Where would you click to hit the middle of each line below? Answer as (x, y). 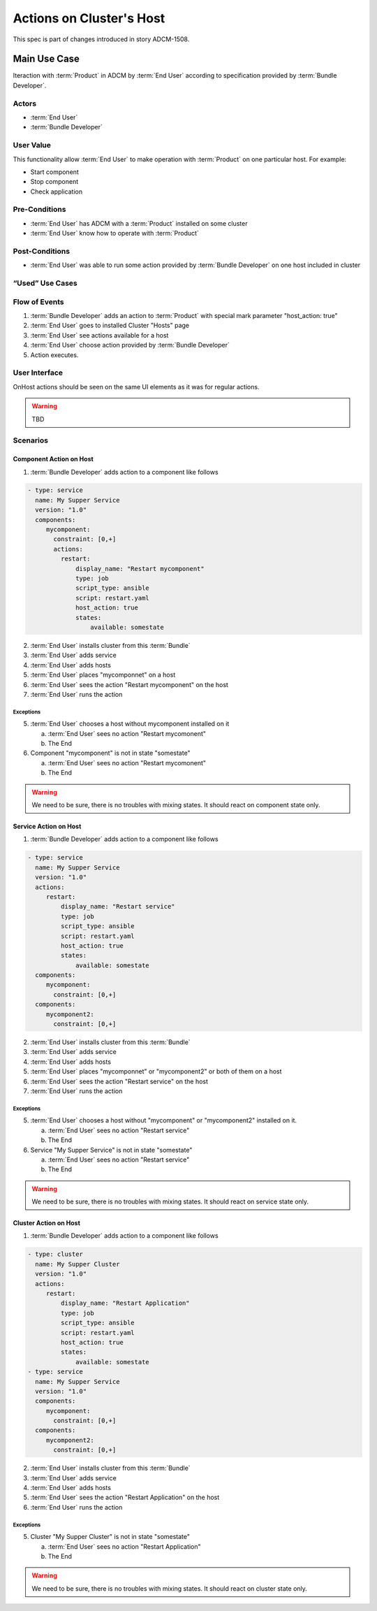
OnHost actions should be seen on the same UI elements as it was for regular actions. (136, 387)
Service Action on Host (47, 826)
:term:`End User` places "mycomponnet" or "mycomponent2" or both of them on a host (156, 1071)
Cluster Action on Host (46, 1223)
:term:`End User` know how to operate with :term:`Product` (114, 233)
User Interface (38, 373)
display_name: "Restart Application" (125, 1303)
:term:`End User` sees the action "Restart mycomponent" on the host (129, 684)
